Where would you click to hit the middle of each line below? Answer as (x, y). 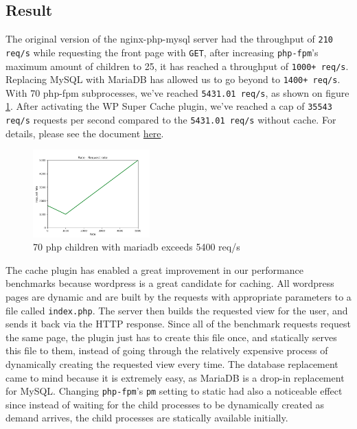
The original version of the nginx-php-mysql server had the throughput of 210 (169, 39)
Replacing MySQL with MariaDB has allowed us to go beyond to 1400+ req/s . (173, 79)
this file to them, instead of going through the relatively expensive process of (167, 350)
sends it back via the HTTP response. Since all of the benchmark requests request (178, 324)
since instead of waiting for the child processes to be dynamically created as (165, 404)
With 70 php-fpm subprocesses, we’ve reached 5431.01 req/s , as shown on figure (177, 92)
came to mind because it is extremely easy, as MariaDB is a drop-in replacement (175, 377)
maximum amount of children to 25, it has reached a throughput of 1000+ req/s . (177, 66)
